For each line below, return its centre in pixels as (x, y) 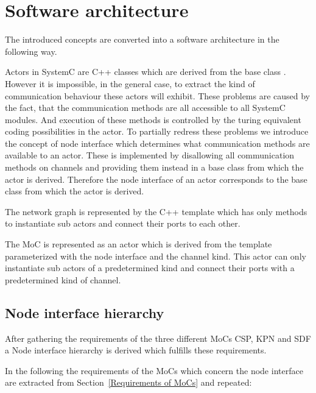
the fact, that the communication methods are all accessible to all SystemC (145, 108)
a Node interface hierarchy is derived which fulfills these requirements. (136, 350)
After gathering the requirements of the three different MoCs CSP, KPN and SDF (158, 338)
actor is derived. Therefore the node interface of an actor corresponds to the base (156, 179)
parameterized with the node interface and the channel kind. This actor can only (156, 256)
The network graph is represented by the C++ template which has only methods (156, 211)
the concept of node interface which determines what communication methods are (157, 143)
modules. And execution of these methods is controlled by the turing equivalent (153, 119)
